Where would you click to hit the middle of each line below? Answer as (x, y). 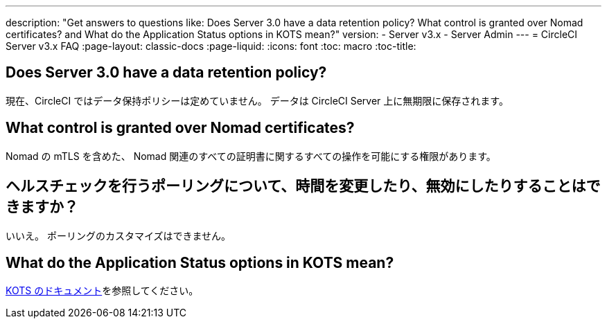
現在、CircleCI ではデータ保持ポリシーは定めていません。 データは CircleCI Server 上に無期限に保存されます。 (257, 100)
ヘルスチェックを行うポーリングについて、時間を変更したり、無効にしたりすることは (296, 186)
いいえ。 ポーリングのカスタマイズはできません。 (118, 235)
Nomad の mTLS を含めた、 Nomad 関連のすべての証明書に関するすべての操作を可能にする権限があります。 (251, 156)
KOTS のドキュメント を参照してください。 (102, 291)
